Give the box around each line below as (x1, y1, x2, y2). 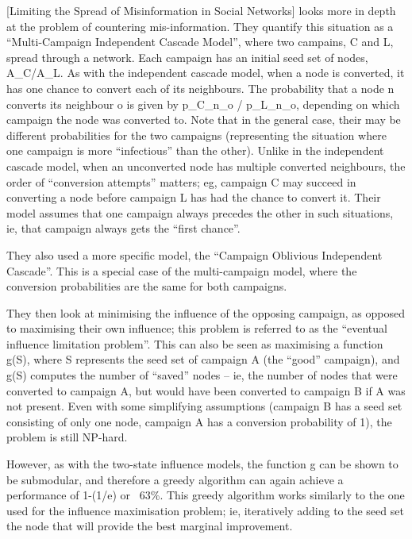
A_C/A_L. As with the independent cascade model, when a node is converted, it (6, 64, 405, 81)
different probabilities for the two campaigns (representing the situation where (6, 126, 387, 143)
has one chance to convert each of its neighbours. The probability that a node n (6, 79, 395, 96)
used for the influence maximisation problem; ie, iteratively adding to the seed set (6, 502, 404, 518)
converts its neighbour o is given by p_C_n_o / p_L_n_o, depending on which (6, 95, 400, 112)
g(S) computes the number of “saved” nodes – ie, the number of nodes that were (6, 367, 398, 383)
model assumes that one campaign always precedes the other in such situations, (6, 204, 394, 221)
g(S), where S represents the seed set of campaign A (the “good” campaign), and (6, 351, 400, 368)
